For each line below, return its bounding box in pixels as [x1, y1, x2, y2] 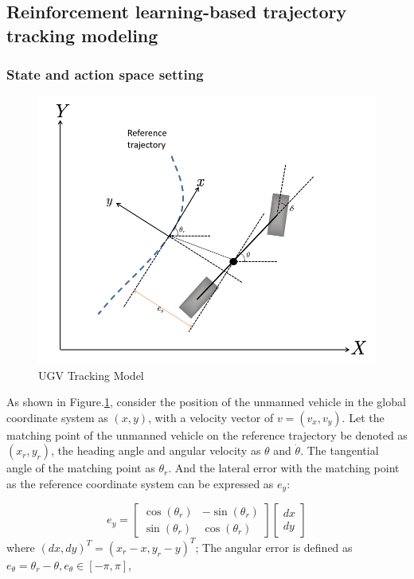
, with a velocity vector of [148, 409, 274, 425]
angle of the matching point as [6, 460, 155, 476]
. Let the [342, 409, 385, 425]
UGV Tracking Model [38, 366, 144, 383]
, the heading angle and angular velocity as [51, 442, 261, 459]
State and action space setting [6, 65, 204, 84]
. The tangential [300, 442, 379, 459]
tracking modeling [6, 22, 158, 47]
